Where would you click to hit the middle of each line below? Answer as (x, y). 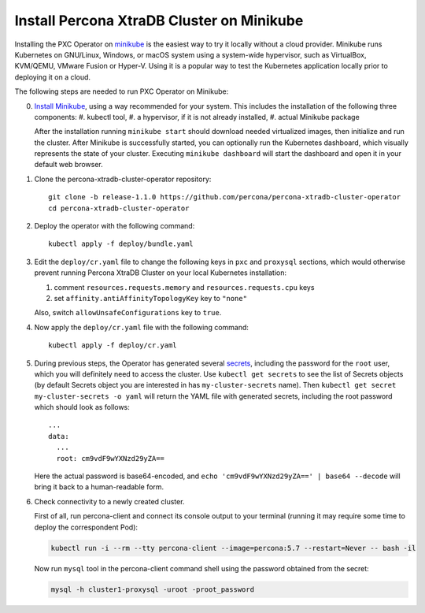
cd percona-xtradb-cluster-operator (119, 208)
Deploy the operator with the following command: (115, 226)
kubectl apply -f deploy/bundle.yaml (121, 244)
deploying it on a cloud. (52, 77)
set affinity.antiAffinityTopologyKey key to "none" (151, 298)
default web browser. (69, 165)
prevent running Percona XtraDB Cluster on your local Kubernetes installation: (161, 273)
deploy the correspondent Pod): (86, 527)
